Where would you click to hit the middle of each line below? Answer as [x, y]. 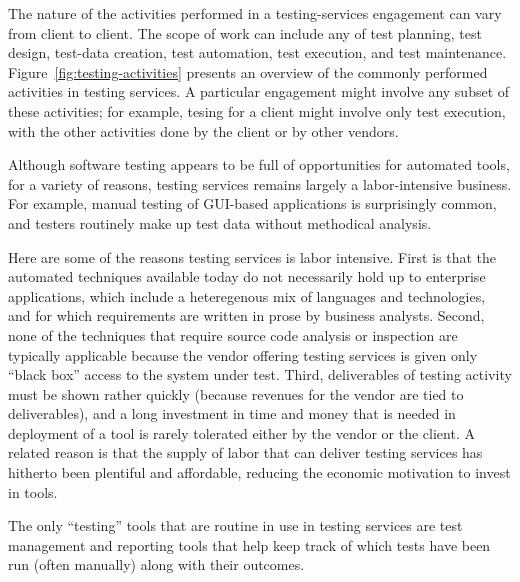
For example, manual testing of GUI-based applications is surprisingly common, [252, 203]
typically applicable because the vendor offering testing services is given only [243, 354]
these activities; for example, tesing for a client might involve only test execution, [257, 110]
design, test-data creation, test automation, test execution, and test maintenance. [257, 52]
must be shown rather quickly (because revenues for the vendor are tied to [236, 393]
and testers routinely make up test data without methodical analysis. [220, 222]
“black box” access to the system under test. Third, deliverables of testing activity [260, 374]
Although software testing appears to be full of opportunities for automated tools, [259, 164]
